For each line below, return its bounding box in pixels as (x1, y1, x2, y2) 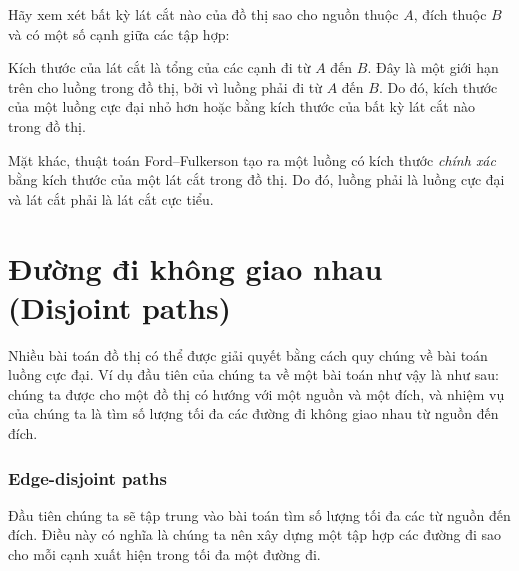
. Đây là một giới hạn (367, 57, 499, 78)
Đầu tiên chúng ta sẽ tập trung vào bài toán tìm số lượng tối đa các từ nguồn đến (8, 504, 511, 525)
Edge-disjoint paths (8, 465, 167, 490)
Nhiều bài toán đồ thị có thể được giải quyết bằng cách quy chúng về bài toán (8, 344, 488, 365)
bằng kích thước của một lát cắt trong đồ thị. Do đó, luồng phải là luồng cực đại (8, 169, 505, 190)
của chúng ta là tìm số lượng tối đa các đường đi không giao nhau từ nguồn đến (8, 403, 499, 424)
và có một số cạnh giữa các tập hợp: (8, 23, 230, 44)
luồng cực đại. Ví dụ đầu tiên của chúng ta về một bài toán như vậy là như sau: (8, 364, 499, 385)
